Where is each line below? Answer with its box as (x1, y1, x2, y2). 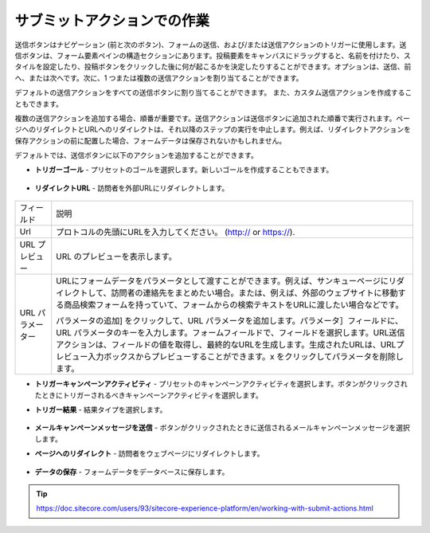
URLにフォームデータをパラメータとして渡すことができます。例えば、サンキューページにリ (56, 276, 397, 287)
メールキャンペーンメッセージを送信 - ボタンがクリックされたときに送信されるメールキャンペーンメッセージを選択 (34, 423, 410, 433)
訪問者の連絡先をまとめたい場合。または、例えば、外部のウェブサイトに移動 (111, 288, 398, 299)
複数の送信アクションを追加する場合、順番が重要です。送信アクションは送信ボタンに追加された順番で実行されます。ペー (14, 113, 410, 123)
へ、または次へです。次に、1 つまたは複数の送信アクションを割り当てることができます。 (14, 73, 303, 83)
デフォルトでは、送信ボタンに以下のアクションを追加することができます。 (14, 151, 258, 160)
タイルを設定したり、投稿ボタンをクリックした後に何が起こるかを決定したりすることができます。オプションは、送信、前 (14, 62, 412, 72)
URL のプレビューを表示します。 (56, 251, 177, 262)
